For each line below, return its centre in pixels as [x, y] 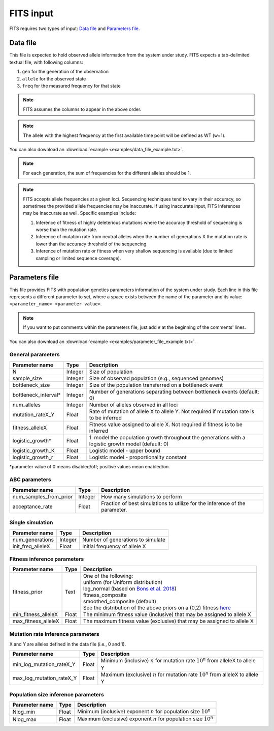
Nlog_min [24, 712]
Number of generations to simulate [124, 540]
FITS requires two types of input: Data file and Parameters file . [75, 29]
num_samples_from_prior [43, 496]
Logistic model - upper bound [125, 451]
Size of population [111, 372]
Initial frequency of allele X [114, 546]
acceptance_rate [32, 507]
